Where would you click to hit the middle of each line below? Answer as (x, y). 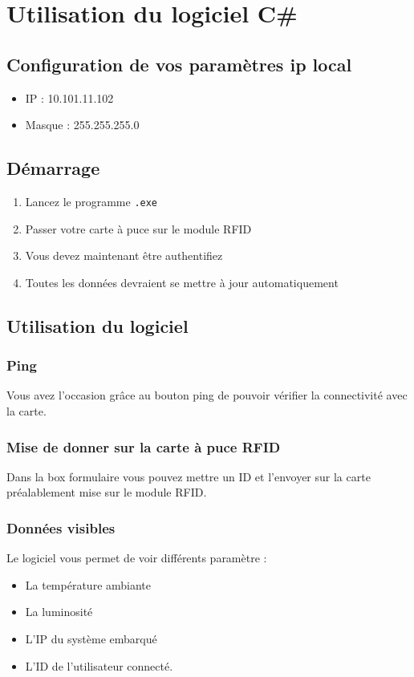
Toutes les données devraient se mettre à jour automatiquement (182, 282)
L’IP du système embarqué (91, 638)
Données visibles (61, 527)
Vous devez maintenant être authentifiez (124, 255)
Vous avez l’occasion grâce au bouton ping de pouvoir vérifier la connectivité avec (207, 395)
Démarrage (53, 168)
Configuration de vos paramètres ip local (179, 64)
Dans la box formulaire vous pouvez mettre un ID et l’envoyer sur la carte (189, 476)
